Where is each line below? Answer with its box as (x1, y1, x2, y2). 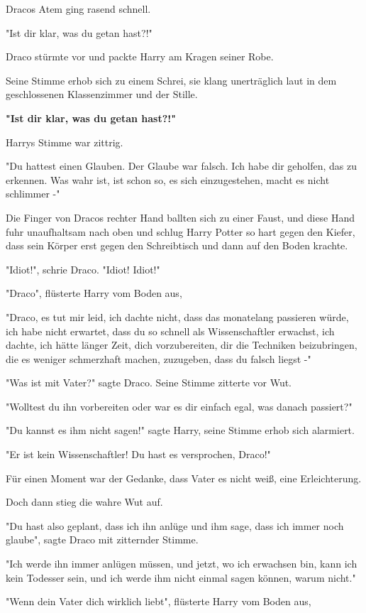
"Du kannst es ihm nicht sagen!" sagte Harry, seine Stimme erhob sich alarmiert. (6, 423, 355, 438)
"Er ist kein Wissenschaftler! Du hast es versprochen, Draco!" (6, 447, 271, 462)
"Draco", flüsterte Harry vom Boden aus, (6, 286, 182, 300)
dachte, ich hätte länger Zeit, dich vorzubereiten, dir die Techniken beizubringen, (6, 337, 357, 352)
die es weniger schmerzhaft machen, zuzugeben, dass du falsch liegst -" (6, 351, 311, 366)
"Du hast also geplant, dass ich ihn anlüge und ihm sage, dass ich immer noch (6, 518, 344, 533)
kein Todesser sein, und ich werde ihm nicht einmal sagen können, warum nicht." (6, 570, 356, 585)
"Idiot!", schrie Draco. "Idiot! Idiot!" (6, 261, 160, 276)
